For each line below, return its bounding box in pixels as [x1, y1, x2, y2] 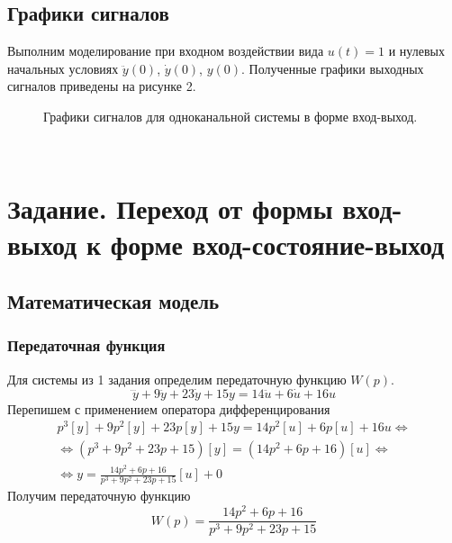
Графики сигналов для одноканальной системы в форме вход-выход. [43, 106, 418, 125]
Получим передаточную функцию [7, 486, 191, 505]
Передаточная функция [7, 334, 166, 357]
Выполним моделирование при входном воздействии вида [7, 41, 324, 60]
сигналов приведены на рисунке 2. [7, 77, 196, 95]
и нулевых [388, 41, 445, 60]
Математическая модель [7, 287, 220, 315]
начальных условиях [7, 59, 119, 77]
